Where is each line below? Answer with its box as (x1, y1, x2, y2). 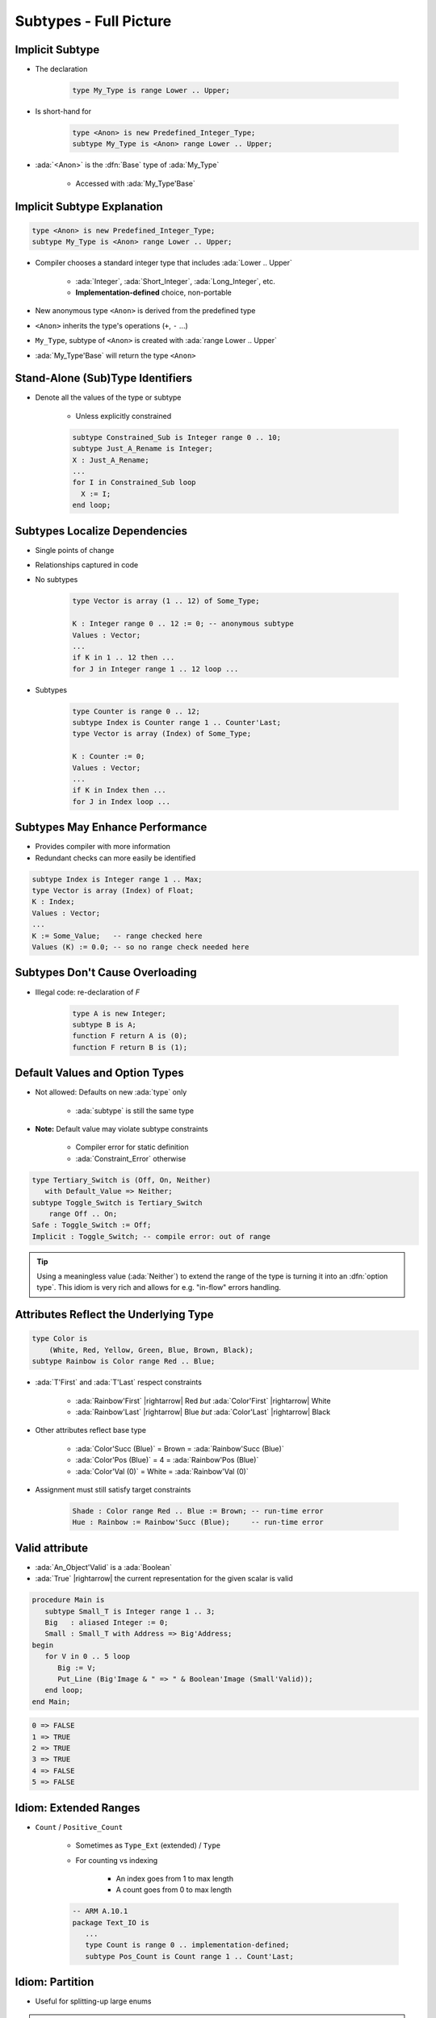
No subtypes (35, 575, 78, 584)
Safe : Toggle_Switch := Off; (31, 1220, 152, 1230)
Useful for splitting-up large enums (35, 1996, 152, 2006)
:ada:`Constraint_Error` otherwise (75, 1153, 187, 1163)
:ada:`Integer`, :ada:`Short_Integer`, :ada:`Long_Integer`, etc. (75, 276, 276, 286)
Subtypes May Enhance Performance (15, 820, 208, 835)
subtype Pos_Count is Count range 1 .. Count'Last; (85, 1952, 294, 1961)
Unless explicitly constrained (75, 411, 172, 421)
